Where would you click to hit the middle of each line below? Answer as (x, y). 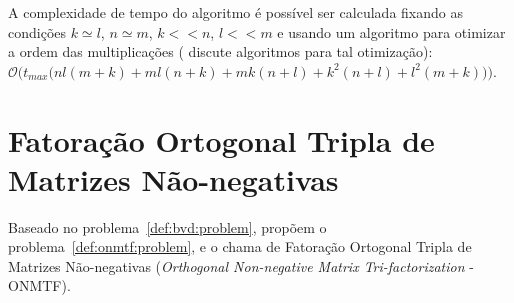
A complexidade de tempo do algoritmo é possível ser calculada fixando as (235, 12)
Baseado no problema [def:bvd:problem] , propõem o (167, 226)
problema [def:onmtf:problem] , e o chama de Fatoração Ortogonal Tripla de (240, 246)
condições (37, 31)
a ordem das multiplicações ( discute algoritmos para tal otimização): (220, 51)
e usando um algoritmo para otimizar (391, 31)
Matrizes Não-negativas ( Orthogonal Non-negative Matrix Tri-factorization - (241, 265)
